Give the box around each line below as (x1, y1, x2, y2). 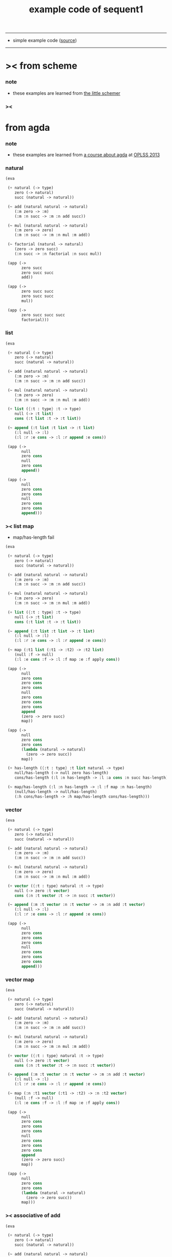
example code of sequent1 (29, 4, 143, 15)
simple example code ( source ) (12, 37, 77, 44)
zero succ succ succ (21, 312, 66, 317)
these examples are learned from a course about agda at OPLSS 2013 (12, 152, 160, 158)
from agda (5, 121, 50, 133)
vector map (5, 976, 35, 983)
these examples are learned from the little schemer (12, 90, 121, 96)
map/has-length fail (12, 534, 55, 540)
